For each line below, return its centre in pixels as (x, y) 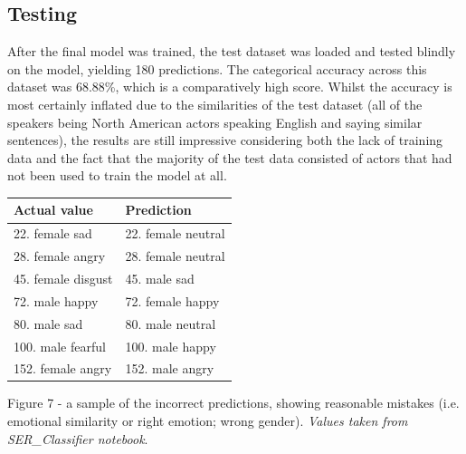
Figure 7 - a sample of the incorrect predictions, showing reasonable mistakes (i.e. (233, 403)
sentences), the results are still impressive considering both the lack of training (225, 140)
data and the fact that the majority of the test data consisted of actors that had (230, 157)
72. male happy (56, 300)
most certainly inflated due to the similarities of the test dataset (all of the (215, 104)
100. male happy (171, 346)
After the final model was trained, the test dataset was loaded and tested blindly (232, 51)
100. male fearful (60, 346)
